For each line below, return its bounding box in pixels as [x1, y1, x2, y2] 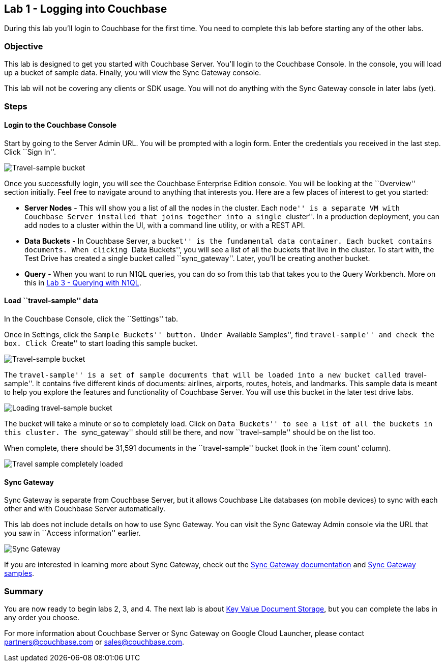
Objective [4, 41, 43, 51]
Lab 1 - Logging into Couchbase [4, 3, 167, 15]
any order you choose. [4, 613, 79, 622]
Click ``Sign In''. [4, 147, 56, 156]
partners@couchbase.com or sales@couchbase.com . [4, 637, 185, 646]
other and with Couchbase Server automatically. [4, 504, 165, 513]
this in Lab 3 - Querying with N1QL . [24, 278, 141, 287]
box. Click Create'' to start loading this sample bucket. [4, 338, 198, 348]
